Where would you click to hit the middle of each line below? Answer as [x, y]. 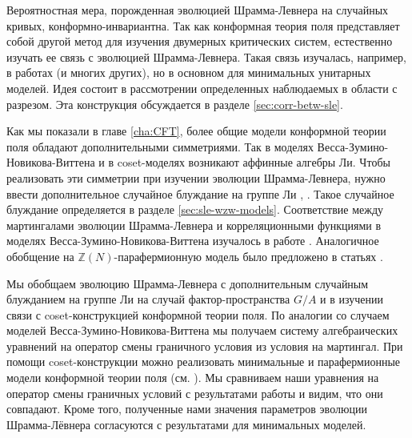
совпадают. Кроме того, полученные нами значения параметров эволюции [187, 409]
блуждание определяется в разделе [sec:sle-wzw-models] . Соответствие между [195, 209]
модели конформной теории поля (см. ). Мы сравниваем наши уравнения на [193, 378]
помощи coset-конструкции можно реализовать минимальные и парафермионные [204, 362]
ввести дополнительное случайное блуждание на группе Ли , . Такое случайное [200, 193]
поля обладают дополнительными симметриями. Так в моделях [160, 146]
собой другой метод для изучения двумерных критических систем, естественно [200, 41]
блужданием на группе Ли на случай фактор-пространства [148, 299]
